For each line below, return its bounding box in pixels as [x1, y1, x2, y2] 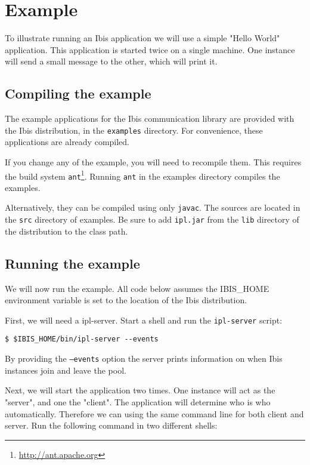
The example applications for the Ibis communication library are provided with [5, 112, 294, 125]
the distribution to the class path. [5, 224, 128, 237]
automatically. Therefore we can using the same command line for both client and [5, 407, 304, 420]
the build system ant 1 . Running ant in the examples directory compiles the [5, 168, 280, 182]
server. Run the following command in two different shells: [5, 419, 218, 432]
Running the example [5, 254, 140, 272]
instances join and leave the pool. [5, 364, 126, 376]
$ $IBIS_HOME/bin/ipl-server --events [5, 335, 159, 344]
